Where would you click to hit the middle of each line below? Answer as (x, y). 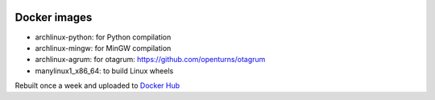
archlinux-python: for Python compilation (103, 37)
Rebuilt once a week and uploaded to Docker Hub (97, 85)
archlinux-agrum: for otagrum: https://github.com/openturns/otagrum (150, 60)
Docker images (54, 17)
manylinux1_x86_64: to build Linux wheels (104, 71)
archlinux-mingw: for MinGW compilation (103, 48)
